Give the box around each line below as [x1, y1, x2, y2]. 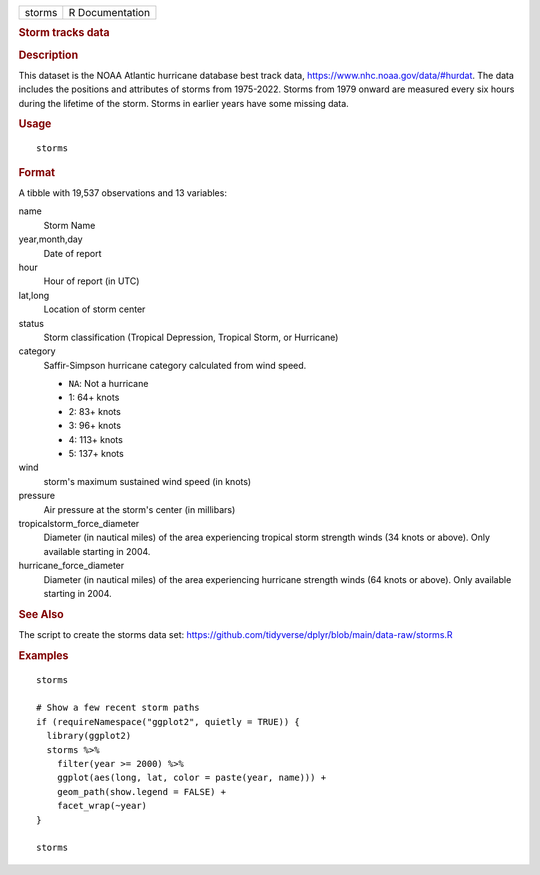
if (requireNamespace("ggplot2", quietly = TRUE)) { [36, 716, 300, 727]
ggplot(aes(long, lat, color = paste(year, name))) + [56, 772, 327, 784]
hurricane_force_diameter [18, 560, 125, 572]
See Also [18, 607, 64, 621]
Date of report [43, 247, 102, 259]
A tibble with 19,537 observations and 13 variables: [18, 187, 227, 199]
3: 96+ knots [68, 420, 122, 432]
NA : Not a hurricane [68, 378, 149, 390]
